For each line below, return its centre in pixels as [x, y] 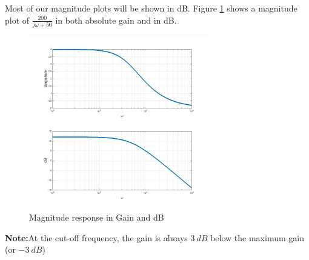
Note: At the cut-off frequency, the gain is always [96, 237]
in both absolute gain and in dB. [116, 20]
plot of [17, 20]
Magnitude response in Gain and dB [97, 217]
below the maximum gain [257, 237]
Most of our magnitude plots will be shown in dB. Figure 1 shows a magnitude [151, 8]
